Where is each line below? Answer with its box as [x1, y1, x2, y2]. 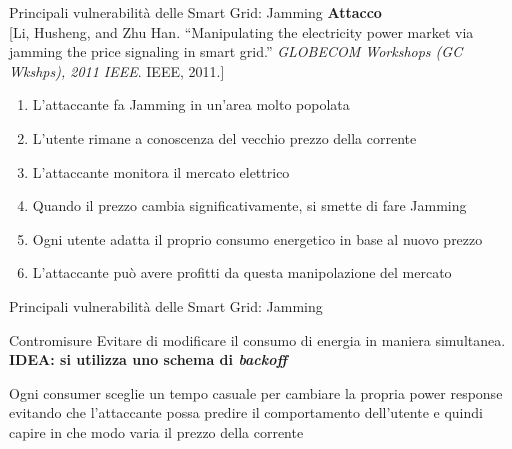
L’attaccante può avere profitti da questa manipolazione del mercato [32, 262, 452, 283]
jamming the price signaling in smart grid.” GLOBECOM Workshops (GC [9, 41, 463, 62]
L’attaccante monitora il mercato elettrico [32, 161, 290, 182]
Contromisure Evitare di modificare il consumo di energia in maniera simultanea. [9, 329, 506, 350]
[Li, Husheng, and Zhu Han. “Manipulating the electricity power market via [9, 21, 474, 42]
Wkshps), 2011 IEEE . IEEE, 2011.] [9, 60, 225, 81]
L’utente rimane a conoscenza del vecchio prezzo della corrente [32, 127, 417, 148]
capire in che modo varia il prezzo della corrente [9, 421, 304, 442]
